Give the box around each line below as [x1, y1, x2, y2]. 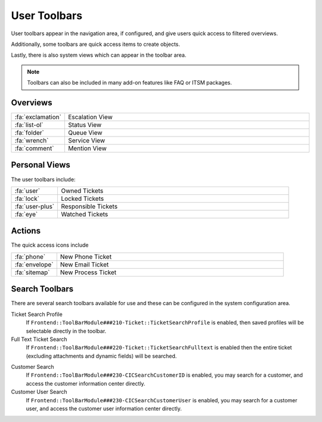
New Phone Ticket [60, 252, 112, 260]
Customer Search [11, 364, 54, 371]
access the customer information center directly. [26, 380, 145, 387]
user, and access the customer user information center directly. [26, 405, 182, 412]
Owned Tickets [60, 187, 104, 195]
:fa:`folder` [14, 129, 45, 137]
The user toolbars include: [11, 176, 76, 183]
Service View [67, 136, 106, 145]
